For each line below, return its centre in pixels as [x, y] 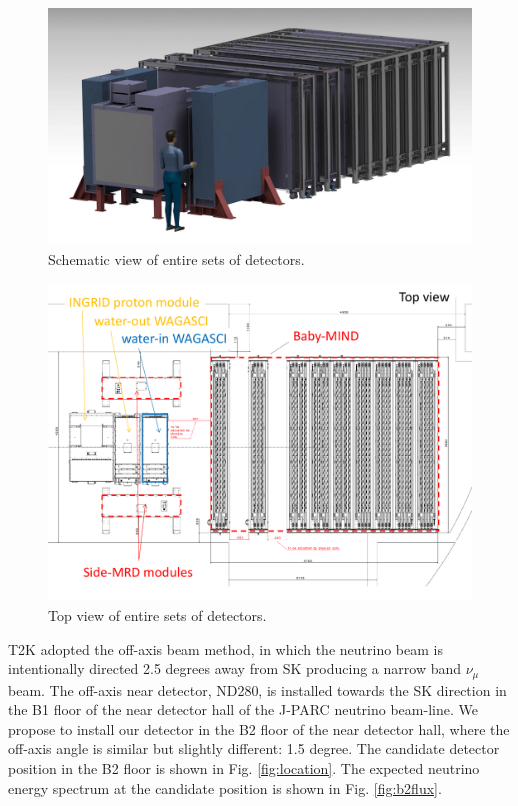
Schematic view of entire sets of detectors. [176, 258]
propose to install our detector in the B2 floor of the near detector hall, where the [259, 728]
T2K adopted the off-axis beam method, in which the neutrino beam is [225, 648]
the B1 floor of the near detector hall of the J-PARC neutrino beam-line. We [243, 709]
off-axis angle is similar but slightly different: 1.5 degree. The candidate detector [254, 748]
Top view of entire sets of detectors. [157, 615]
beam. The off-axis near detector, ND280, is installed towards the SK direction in [257, 689]
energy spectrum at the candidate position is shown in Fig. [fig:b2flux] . [225, 787]
